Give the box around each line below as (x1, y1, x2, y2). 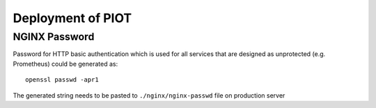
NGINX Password (13, 30, 95, 43)
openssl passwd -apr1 (25, 76, 99, 84)
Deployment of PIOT (13, 10, 132, 26)
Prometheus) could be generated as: (13, 60, 118, 68)
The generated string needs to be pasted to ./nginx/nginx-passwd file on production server (13, 91, 285, 100)
